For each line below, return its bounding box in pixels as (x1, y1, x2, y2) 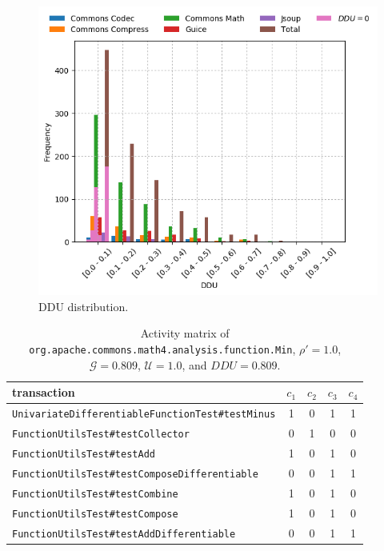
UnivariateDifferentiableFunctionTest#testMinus (12, 409, 276, 421)
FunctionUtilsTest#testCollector (12, 429, 190, 441)
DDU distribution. (38, 297, 129, 314)
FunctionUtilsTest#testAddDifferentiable (12, 528, 236, 540)
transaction (12, 384, 75, 401)
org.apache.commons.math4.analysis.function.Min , (29, 341, 296, 357)
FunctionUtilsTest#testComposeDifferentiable (12, 468, 258, 480)
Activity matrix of (140, 325, 230, 341)
